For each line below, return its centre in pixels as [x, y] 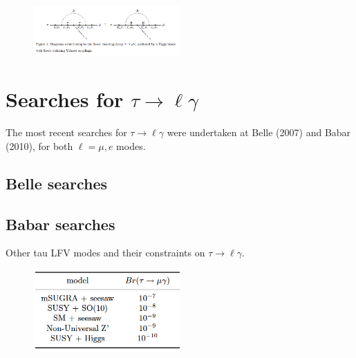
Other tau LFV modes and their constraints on [105, 253]
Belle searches [57, 183]
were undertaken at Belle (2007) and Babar [259, 132]
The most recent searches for [66, 132]
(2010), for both [39, 145]
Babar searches [60, 224]
